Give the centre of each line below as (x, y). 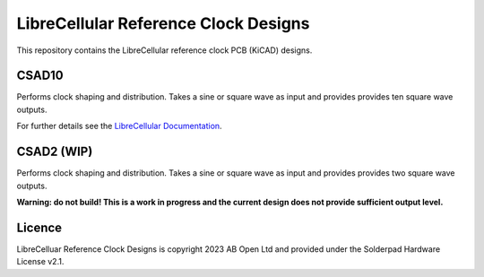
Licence (39, 227)
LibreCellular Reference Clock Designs (163, 23)
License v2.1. (40, 262)
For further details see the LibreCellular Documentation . (120, 126)
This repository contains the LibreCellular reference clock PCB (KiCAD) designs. (164, 50)
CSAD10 (40, 76)
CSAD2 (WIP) (55, 152)
